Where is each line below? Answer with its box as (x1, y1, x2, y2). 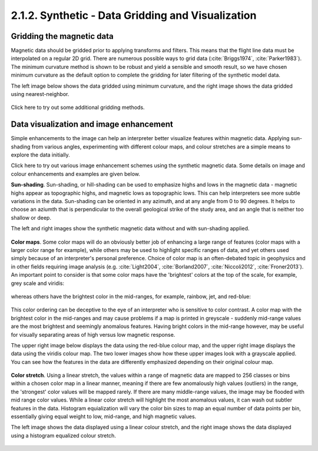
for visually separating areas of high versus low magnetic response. (11, 331, 175, 338)
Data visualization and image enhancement (11, 120, 174, 130)
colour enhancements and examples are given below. (11, 170, 141, 177)
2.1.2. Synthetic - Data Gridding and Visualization (11, 9, 257, 22)
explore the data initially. (11, 151, 70, 158)
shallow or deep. (11, 214, 51, 221)
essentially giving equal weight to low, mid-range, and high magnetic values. (11, 413, 197, 420)
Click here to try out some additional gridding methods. (11, 104, 145, 111)
